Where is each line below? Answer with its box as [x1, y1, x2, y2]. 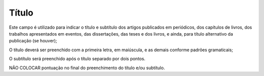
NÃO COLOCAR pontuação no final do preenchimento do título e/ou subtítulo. [9, 65, 165, 71]
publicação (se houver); [9, 38, 57, 44]
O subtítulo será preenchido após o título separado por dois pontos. [9, 56, 146, 62]
